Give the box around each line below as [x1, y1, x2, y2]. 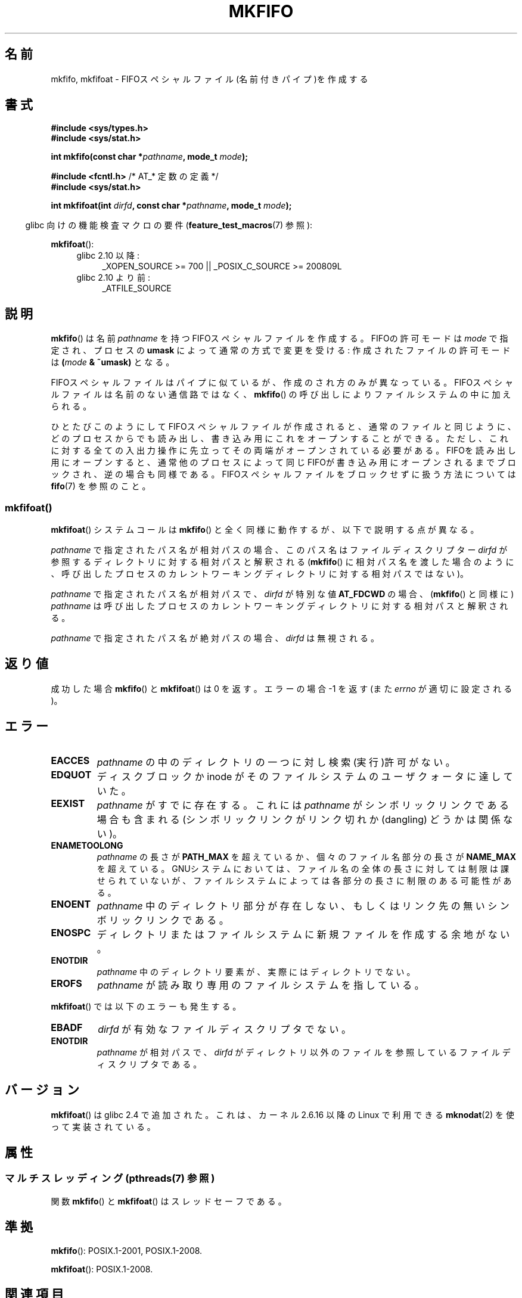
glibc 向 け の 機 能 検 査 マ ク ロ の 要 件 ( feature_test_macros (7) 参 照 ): [25, 220, 313, 231]
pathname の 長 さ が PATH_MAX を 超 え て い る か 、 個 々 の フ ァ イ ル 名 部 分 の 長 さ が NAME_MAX [97, 851, 517, 862]
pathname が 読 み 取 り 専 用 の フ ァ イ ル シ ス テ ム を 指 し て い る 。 [97, 979, 424, 991]
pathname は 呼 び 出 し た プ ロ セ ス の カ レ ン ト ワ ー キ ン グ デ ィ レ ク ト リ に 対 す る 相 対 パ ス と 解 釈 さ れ [51, 601, 508, 611]
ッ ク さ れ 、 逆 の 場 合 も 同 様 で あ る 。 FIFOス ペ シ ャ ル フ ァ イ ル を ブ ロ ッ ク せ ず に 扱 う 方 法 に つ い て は [51, 469, 516, 480]
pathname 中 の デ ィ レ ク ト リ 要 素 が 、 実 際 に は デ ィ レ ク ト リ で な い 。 [97, 966, 415, 977]
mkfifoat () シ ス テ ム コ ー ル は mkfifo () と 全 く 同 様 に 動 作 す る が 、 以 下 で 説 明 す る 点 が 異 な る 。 [51, 524, 479, 535]
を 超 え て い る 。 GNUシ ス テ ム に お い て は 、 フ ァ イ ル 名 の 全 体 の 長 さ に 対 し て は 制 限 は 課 [97, 863, 509, 874]
